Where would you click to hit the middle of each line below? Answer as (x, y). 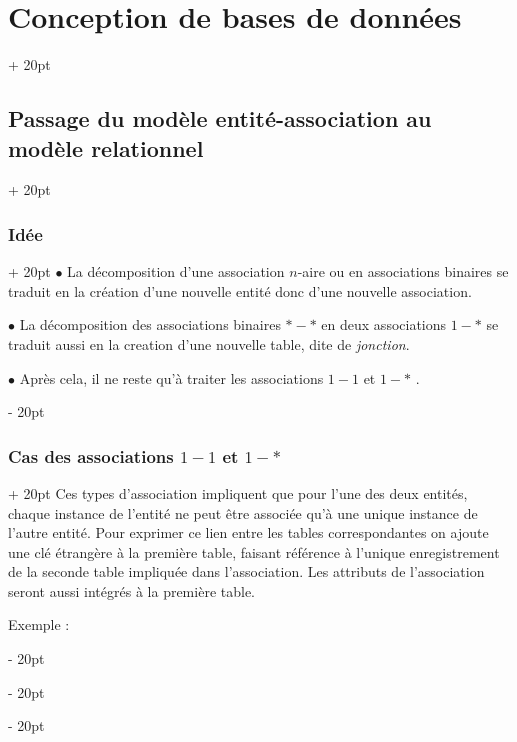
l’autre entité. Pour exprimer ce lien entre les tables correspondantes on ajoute (248, 532)
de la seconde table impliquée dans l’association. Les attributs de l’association (246, 571)
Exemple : (39, 624)
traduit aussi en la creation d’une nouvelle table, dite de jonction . (209, 343)
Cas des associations (91, 455)
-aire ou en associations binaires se (403, 271)
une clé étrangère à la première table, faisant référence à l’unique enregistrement (254, 551)
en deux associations (384, 324)
